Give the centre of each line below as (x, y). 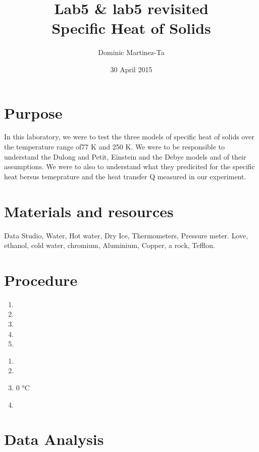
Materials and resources (89, 211)
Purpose (33, 112)
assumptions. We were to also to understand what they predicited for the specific (129, 166)
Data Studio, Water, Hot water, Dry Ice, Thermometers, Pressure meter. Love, (126, 235)
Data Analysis (54, 439)
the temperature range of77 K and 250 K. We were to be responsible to (115, 147)
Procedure (41, 280)
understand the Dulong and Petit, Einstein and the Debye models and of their (125, 156)
